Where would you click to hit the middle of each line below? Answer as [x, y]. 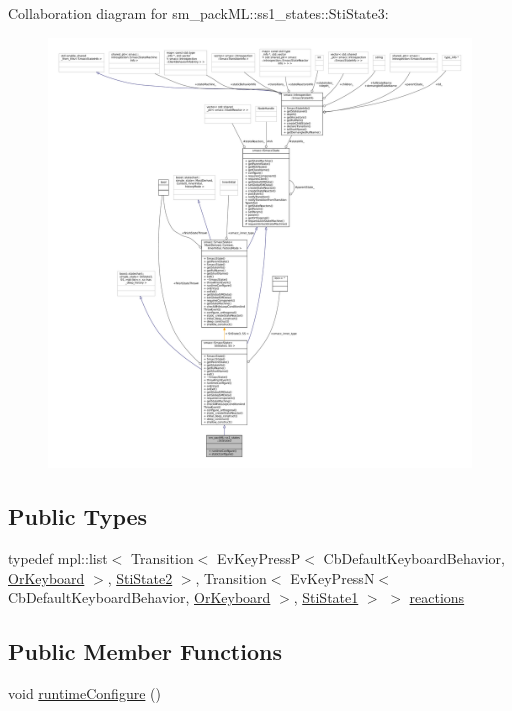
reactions [437, 597]
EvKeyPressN [332, 577]
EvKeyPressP [259, 558]
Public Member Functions [145, 651]
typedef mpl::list [58, 558]
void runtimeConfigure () [84, 693]
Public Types [78, 516]
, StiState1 [326, 597]
